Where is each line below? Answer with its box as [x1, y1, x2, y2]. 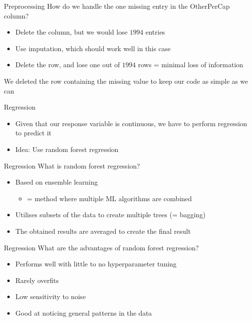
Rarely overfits [15, 275, 59, 285]
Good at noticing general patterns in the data [15, 307, 152, 318]
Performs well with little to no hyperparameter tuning [15, 259, 177, 269]
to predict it [15, 128, 52, 138]
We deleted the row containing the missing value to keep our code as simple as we [4, 76, 248, 86]
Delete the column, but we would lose [15, 27, 127, 37]
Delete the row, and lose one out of [15, 59, 120, 70]
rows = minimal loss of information [138, 59, 243, 70]
